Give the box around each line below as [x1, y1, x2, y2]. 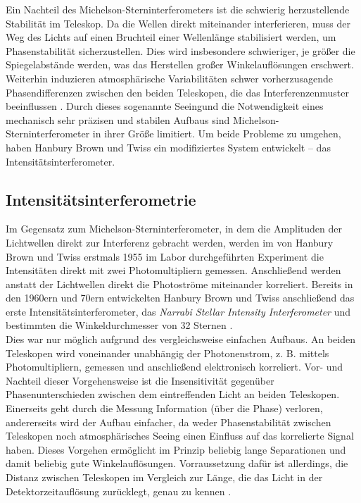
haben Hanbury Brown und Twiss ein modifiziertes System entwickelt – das [6, 139, 331, 154]
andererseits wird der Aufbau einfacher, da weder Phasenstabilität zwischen [6, 414, 331, 429]
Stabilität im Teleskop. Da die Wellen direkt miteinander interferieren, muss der [6, 15, 350, 30]
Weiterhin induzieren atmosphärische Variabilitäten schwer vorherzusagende [6, 70, 333, 85]
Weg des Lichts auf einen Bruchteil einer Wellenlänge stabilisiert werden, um [6, 30, 336, 44]
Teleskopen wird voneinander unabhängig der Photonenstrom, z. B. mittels [6, 345, 329, 360]
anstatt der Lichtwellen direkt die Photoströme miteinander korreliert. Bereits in [6, 276, 353, 291]
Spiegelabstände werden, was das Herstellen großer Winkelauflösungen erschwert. [6, 57, 354, 72]
